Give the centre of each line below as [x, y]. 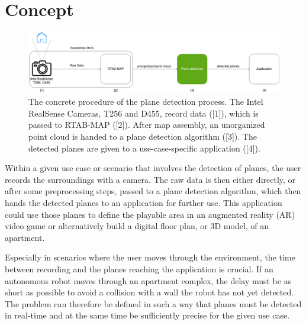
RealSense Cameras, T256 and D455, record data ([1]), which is [144, 113]
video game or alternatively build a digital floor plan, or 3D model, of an [137, 226]
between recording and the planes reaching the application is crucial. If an [139, 268]
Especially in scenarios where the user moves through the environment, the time [150, 257]
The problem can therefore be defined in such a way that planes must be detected [153, 303]
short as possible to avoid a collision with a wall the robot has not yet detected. [149, 292]
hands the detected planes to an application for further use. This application [144, 202]
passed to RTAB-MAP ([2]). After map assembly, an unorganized [147, 125]
